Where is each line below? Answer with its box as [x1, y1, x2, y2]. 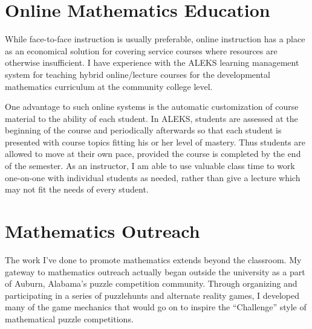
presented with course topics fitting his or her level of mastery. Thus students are [5, 135, 306, 148]
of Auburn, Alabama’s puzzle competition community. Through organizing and [5, 277, 297, 290]
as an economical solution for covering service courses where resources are [5, 44, 278, 57]
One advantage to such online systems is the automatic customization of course [5, 100, 299, 113]
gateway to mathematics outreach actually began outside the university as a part [5, 265, 305, 278]
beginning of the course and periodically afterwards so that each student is [5, 124, 282, 136]
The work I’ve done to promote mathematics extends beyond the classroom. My [5, 253, 302, 266]
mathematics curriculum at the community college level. [5, 80, 213, 92]
